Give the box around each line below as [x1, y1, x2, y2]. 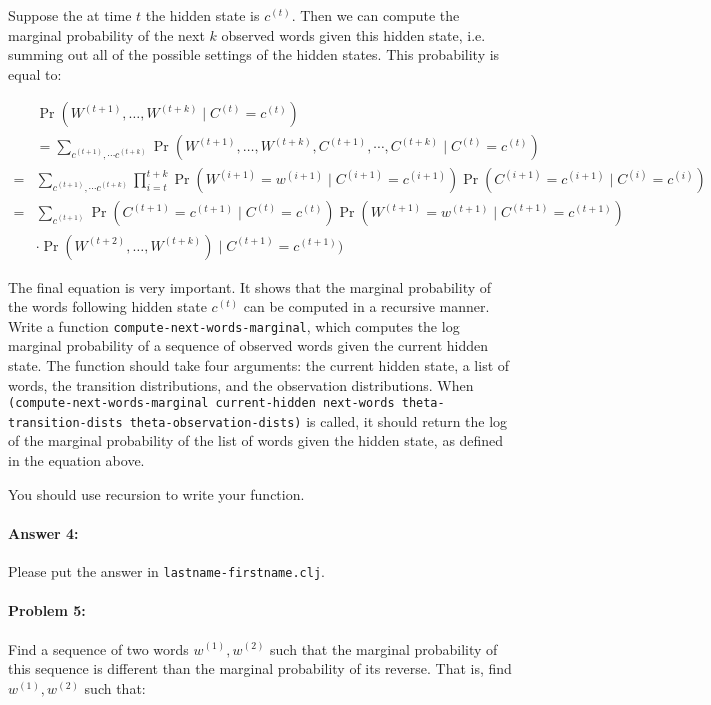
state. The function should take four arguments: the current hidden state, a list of [8, 354, 510, 375]
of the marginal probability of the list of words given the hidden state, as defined [8, 430, 504, 451]
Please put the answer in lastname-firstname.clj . [8, 561, 325, 582]
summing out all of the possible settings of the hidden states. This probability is [8, 44, 500, 65]
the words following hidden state [8, 296, 207, 317]
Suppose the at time [8, 5, 132, 25]
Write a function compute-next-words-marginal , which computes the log [8, 315, 460, 336]
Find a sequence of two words [8, 638, 189, 659]
